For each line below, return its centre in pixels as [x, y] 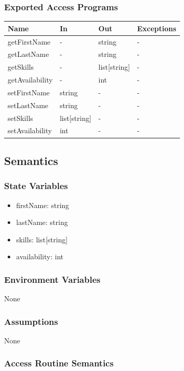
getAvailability [30, 80]
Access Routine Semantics [59, 363]
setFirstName [29, 92]
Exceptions [157, 28]
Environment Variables [52, 279]
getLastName [28, 54]
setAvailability [30, 130]
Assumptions [31, 321]
